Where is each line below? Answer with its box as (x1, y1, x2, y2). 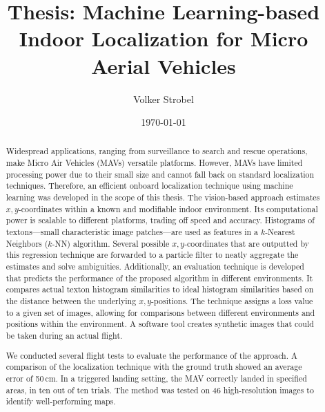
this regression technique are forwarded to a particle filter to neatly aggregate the (6, 249, 299, 261)
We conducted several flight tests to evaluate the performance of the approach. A (6, 349, 297, 361)
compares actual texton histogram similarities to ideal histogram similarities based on (6, 283, 314, 295)
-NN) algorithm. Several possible (52, 237, 170, 249)
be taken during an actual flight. (6, 329, 123, 341)
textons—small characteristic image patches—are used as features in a (6, 226, 258, 238)
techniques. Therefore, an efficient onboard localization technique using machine (6, 180, 293, 191)
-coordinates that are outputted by (184, 237, 309, 249)
